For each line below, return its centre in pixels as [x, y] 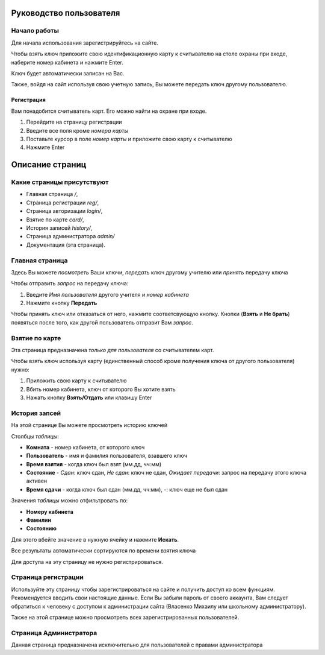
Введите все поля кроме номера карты [77, 130]
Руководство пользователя [66, 13]
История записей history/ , [59, 228]
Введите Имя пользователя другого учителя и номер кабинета [107, 294]
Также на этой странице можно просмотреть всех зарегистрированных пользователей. [125, 617]
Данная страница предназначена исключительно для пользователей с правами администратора [137, 645]
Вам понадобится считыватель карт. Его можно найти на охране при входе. [109, 111]
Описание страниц [49, 165]
